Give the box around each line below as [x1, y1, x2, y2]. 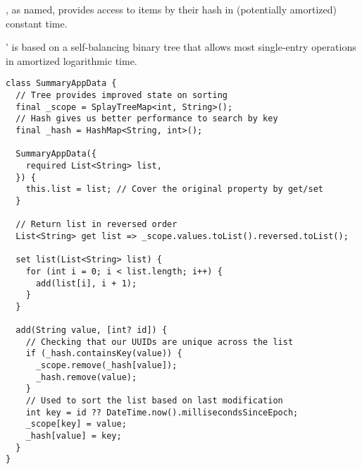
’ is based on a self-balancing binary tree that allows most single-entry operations [6, 39, 356, 54]
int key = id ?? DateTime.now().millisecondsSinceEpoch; [25, 407, 299, 418]
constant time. [6, 16, 68, 30]
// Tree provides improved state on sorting [15, 90, 227, 101]
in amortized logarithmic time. [6, 53, 137, 68]
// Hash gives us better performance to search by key [15, 114, 278, 124]
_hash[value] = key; [25, 431, 122, 441]
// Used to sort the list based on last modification [25, 396, 283, 406]
